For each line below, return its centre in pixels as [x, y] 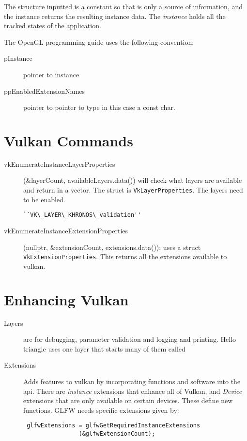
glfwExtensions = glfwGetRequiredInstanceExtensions [114, 426]
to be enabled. [44, 199]
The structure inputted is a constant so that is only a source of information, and [123, 6]
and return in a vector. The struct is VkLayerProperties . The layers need [133, 190]
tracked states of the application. [53, 26]
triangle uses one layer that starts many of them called [104, 348]
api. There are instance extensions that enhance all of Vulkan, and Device [133, 391]
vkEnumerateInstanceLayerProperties [60, 164]
